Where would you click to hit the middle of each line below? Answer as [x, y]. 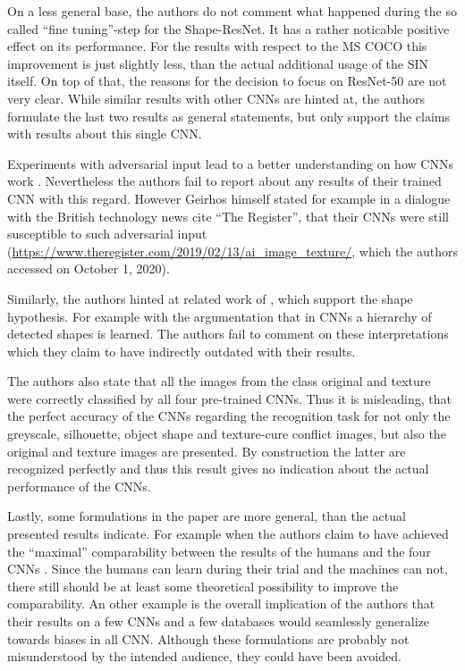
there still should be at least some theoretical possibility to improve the [203, 586]
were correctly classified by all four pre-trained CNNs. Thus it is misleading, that [229, 398]
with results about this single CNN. [105, 134]
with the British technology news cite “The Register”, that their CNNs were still [228, 216]
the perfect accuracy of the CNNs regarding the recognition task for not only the [229, 416]
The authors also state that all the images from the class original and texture [219, 381]
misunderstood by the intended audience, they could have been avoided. [204, 656]
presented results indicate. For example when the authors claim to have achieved [228, 534]
